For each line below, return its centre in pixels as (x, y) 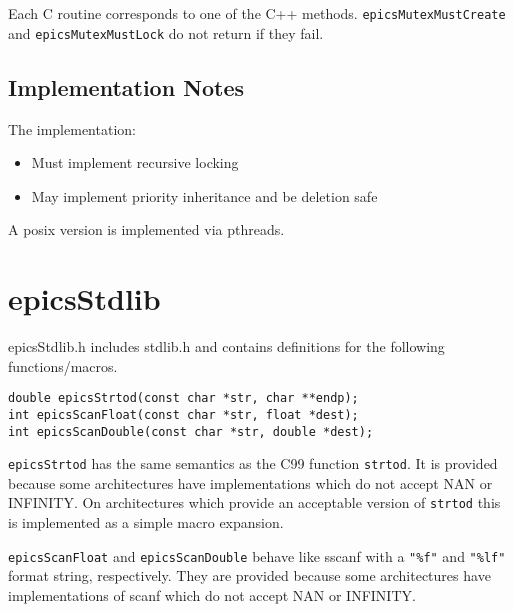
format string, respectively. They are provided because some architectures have (249, 575)
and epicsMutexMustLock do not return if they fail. (166, 32)
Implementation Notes (126, 86)
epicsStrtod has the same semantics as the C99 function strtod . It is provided (253, 463)
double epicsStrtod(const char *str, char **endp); (183, 398)
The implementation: (72, 128)
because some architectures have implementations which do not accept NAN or (250, 482)
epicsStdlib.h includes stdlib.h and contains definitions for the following (226, 346)
